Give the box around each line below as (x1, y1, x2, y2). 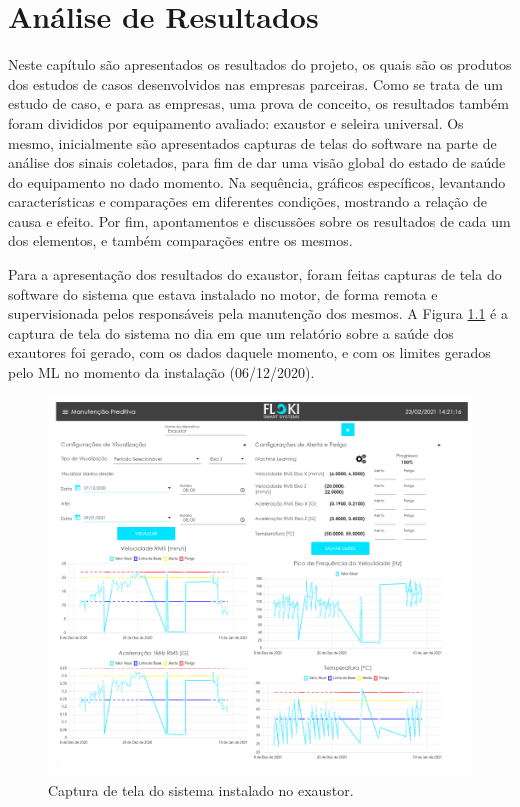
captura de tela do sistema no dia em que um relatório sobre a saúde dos (8, 322, 454, 343)
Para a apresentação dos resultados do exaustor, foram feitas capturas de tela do (8, 264, 502, 285)
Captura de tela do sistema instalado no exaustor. (48, 779, 354, 800)
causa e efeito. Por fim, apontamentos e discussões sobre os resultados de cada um (8, 210, 511, 231)
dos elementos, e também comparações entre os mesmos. (8, 230, 353, 251)
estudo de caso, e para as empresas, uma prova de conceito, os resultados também (8, 93, 509, 114)
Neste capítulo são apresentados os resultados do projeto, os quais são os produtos (8, 54, 512, 75)
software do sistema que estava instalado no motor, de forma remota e (8, 283, 438, 304)
